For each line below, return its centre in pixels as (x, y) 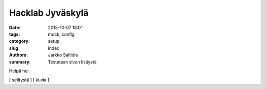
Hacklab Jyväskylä (49, 13)
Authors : (18, 55)
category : (19, 41)
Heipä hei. (19, 71)
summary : (20, 62)
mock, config (61, 34)
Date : (15, 28)
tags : (15, 34)
